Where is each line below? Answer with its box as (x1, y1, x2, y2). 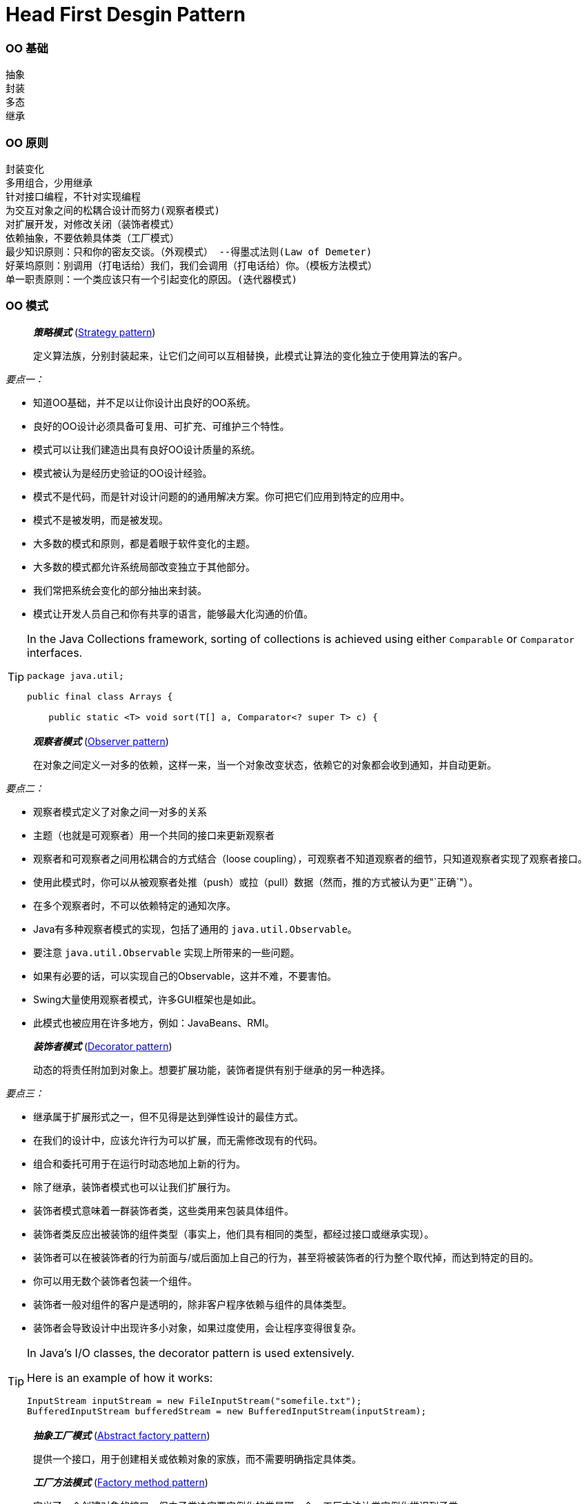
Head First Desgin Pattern (6, 3, 246, 26)
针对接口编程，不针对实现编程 (6, 190, 141, 202)
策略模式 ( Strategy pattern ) (33, 326, 156, 338)
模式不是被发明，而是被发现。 (33, 513, 168, 526)
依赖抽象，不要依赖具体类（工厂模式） (6, 232, 179, 244)
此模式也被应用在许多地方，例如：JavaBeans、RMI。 (33, 1016, 275, 1029)
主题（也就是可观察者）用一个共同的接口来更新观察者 (33, 829, 275, 841)
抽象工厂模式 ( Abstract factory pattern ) (33, 1429, 210, 1441)
